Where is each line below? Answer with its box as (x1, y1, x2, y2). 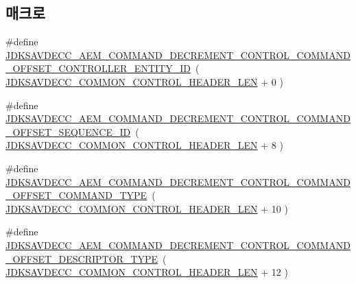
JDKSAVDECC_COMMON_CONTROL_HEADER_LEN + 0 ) (5, 74, 283, 88)
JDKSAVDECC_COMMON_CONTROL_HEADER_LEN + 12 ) (5, 265, 288, 279)
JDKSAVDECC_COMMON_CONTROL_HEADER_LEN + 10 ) (5, 201, 288, 215)
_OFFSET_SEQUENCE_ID (5, 124, 131, 139)
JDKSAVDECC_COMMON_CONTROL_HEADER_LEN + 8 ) (5, 138, 283, 152)
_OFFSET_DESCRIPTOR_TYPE (5, 251, 158, 265)
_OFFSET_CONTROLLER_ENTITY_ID (5, 61, 191, 75)
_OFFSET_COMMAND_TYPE (5, 188, 147, 202)
